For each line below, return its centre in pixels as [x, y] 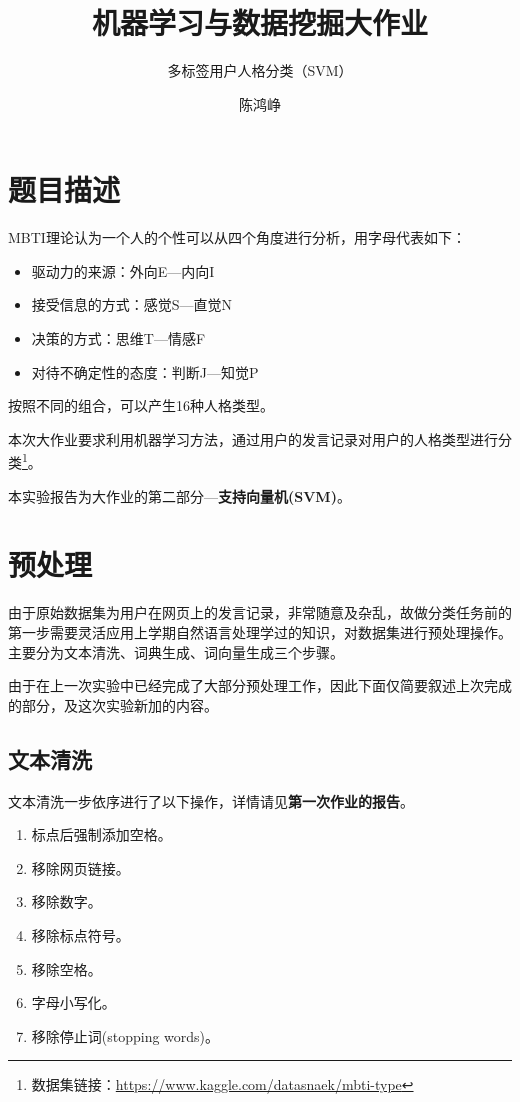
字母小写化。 [73, 1002]
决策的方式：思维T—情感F [118, 338]
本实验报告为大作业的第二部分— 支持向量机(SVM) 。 [179, 495]
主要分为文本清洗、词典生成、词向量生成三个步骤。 [176, 651]
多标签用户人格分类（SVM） [260, 70]
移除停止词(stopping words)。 [125, 1035]
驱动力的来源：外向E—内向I [123, 270]
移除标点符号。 [80, 934]
